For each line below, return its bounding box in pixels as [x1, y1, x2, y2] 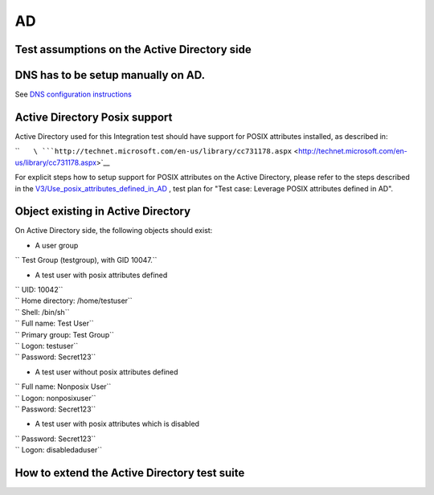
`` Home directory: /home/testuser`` [14, 296, 133, 305]
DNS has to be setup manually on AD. [14, 68, 205, 82]
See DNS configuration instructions [14, 89, 132, 100]
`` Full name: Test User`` [14, 318, 94, 329]
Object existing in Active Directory [14, 205, 191, 219]
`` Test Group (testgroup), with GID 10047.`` [14, 256, 158, 265]
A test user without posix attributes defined [35, 366, 178, 377]
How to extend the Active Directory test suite [14, 466, 245, 480]
